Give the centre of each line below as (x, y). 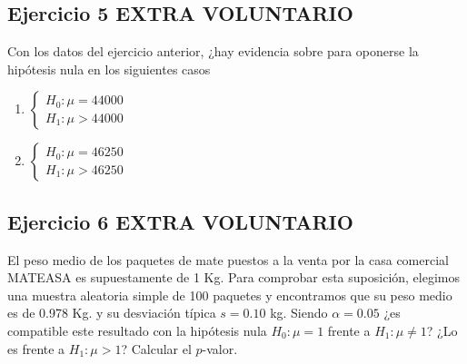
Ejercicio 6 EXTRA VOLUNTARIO (180, 221)
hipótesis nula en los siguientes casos (109, 69)
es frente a (36, 348)
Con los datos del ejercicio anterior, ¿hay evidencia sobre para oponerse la (213, 51)
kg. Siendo (299, 313)
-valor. (220, 348)
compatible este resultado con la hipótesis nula (137, 330)
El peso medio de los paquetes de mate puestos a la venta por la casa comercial (228, 259)
